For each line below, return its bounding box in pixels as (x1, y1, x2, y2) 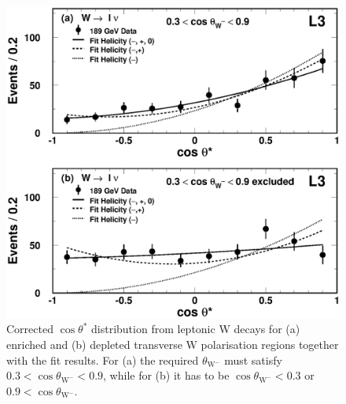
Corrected (6, 321, 53, 337)
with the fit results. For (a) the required (6, 351, 199, 368)
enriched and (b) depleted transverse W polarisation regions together (6, 336, 339, 353)
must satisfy (224, 351, 282, 368)
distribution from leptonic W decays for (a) (91, 321, 300, 337)
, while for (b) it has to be (103, 367, 230, 384)
